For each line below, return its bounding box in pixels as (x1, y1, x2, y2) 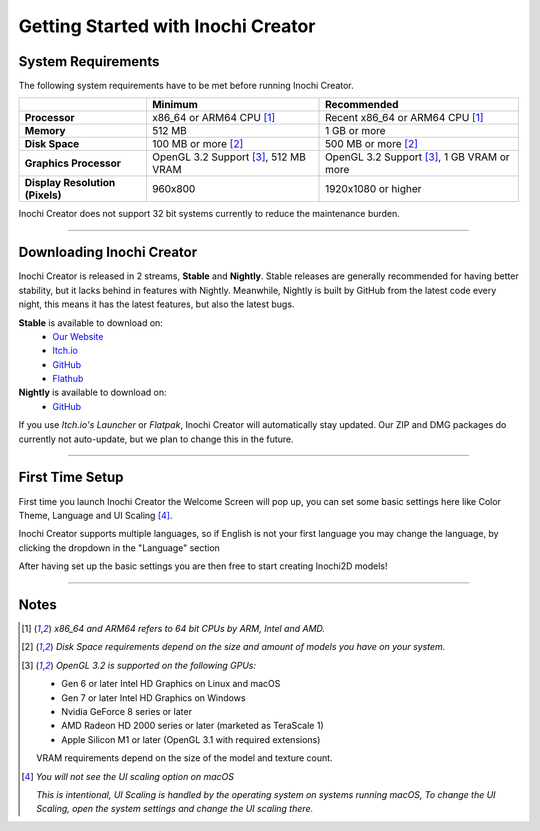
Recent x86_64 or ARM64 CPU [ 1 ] (325, 111, 484, 125)
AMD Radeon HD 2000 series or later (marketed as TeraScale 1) (61, 720, 324, 732)
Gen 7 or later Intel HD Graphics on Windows (61, 691, 246, 704)
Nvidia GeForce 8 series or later (61, 705, 192, 717)
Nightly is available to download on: (18, 386, 167, 399)
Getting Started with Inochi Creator (18, 15, 316, 37)
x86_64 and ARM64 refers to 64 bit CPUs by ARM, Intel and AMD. (53, 623, 325, 635)
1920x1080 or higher (325, 182, 422, 196)
